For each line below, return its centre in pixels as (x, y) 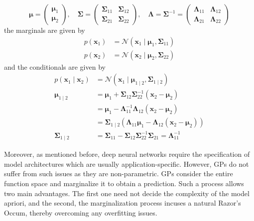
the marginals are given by (45, 30)
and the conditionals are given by (55, 66)
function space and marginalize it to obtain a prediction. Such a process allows (124, 183)
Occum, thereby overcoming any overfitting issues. (81, 212)
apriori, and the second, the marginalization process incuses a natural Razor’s (123, 203)
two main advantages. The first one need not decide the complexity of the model (127, 193)
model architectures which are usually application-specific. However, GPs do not (127, 164)
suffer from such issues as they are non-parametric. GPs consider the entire (119, 173)
